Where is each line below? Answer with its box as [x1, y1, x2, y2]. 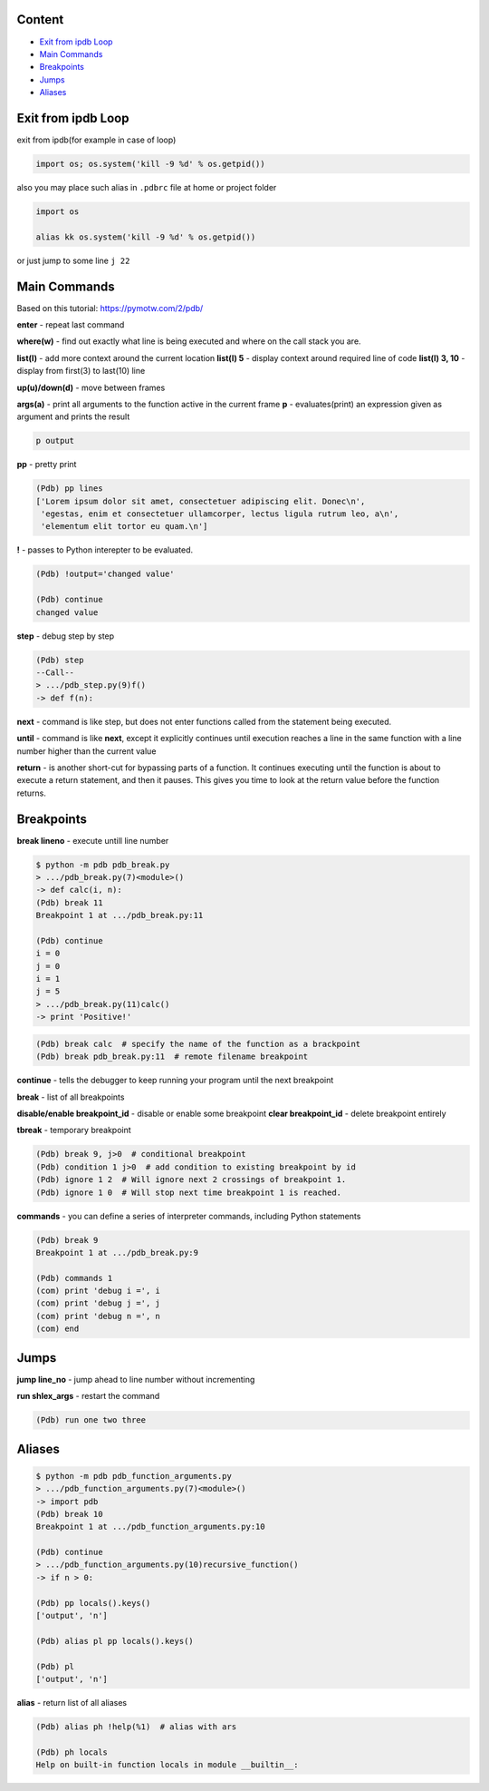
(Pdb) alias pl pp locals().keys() [35, 1636, 194, 1646]
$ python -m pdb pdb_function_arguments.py [35, 1471, 233, 1481]
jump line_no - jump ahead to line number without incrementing [16, 1374, 255, 1385]
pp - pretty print [16, 459, 77, 470]
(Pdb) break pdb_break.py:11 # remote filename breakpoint [35, 1052, 309, 1062]
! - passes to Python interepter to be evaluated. [16, 544, 194, 555]
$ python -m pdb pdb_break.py [35, 859, 170, 870]
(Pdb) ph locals [35, 1747, 109, 1757]
